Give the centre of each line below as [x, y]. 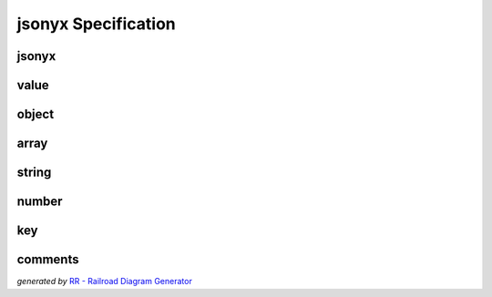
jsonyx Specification [97, 24]
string [34, 173]
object [36, 114]
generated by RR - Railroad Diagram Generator [105, 282]
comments [48, 260]
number [40, 202]
